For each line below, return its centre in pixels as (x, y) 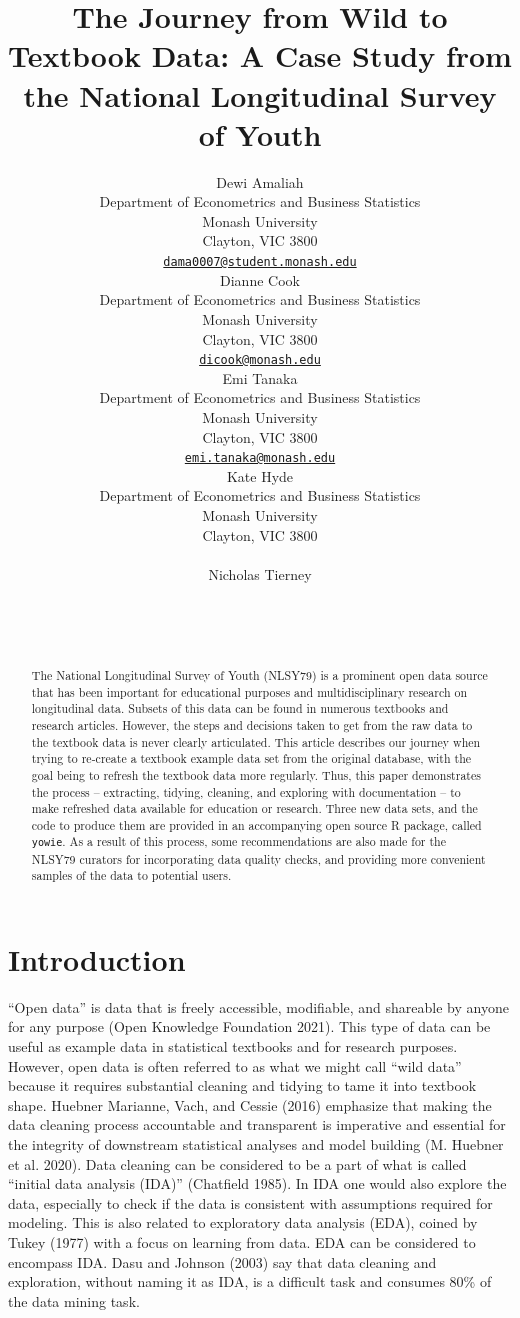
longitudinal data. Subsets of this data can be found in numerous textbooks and (240, 708)
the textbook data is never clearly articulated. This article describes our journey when (256, 741)
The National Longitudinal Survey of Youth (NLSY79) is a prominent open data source (259, 674)
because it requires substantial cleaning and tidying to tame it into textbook (242, 1085)
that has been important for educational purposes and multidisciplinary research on (249, 691)
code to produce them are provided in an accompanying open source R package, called (256, 824)
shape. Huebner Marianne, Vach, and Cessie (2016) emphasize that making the (250, 1104)
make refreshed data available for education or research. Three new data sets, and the (254, 808)
